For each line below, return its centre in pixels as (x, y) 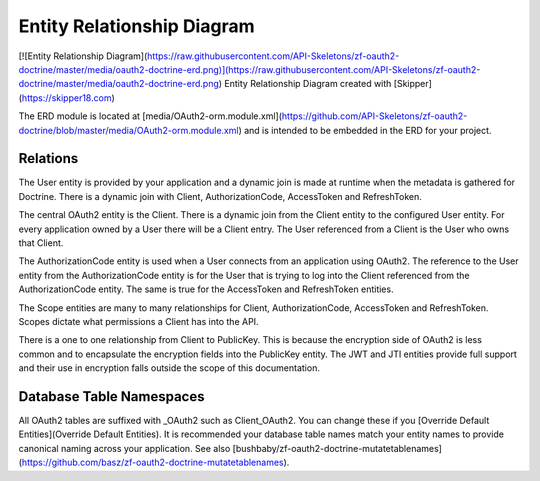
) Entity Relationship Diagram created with (305, 84)
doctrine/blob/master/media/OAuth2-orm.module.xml (128, 130)
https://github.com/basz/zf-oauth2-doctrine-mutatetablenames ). (155, 462)
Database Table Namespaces (111, 396)
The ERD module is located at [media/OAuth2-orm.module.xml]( (150, 116)
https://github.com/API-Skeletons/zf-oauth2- (374, 116)
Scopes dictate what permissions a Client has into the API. (138, 321)
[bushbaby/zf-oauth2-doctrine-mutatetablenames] (337, 448)
